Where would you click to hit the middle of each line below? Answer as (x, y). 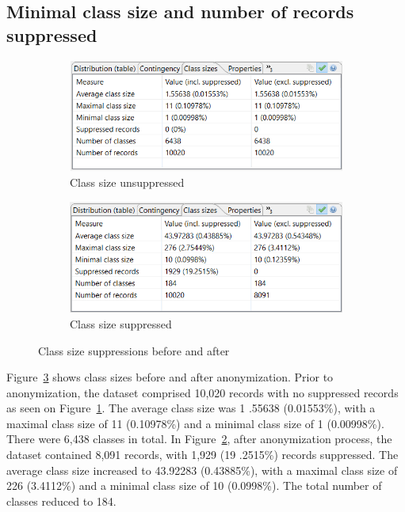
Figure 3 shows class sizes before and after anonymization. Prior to (170, 377)
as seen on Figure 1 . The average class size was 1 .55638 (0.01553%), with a (191, 408)
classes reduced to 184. (61, 501)
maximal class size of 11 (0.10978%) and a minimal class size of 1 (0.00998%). (195, 423)
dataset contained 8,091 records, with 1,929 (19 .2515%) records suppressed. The (202, 455)
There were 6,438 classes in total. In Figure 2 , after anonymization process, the (199, 439)
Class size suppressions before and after (134, 350)
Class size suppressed (121, 323)
